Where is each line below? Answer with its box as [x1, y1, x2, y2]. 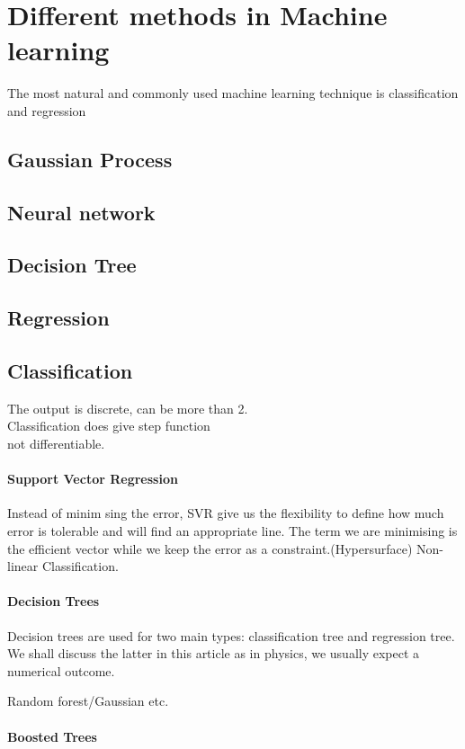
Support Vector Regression [7, 469, 178, 488]
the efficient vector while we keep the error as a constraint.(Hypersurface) [7, 539, 413, 557]
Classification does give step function [7, 416, 210, 435]
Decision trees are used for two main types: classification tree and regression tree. [7, 626, 455, 645]
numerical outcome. [7, 661, 115, 680]
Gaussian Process [7, 145, 173, 173]
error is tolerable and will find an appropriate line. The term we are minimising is [7, 522, 458, 539]
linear [7, 557, 39, 575]
